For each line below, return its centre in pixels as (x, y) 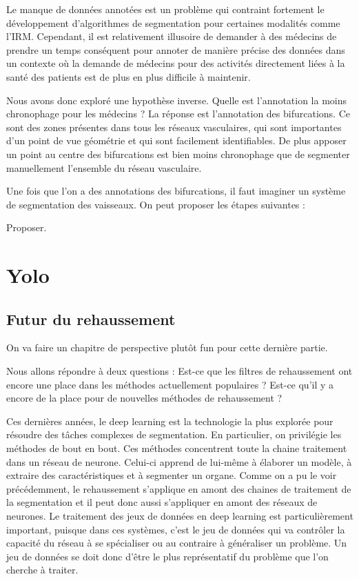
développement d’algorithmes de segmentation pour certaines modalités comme (173, 22)
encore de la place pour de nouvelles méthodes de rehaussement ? (144, 398)
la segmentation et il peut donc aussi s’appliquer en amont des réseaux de (162, 502)
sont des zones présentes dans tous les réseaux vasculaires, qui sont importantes (174, 127)
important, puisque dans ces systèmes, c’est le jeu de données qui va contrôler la (176, 529)
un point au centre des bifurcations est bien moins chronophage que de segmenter (178, 154)
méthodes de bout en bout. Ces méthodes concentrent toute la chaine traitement (177, 448)
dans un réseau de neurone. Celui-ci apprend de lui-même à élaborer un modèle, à (179, 461)
